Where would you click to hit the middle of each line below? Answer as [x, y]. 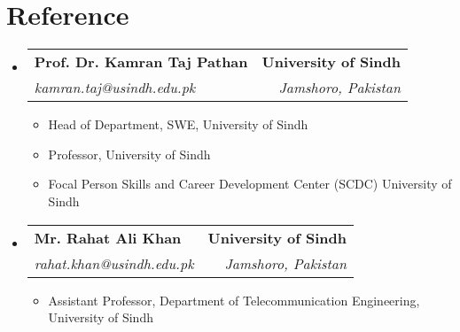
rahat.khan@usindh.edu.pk [114, 263]
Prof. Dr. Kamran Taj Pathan [141, 62]
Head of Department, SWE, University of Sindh [178, 124]
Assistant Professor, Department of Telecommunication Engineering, [234, 300]
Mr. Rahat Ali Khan [108, 237]
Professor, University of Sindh [129, 154]
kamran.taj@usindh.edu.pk [115, 88]
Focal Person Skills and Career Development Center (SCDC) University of [250, 184]
